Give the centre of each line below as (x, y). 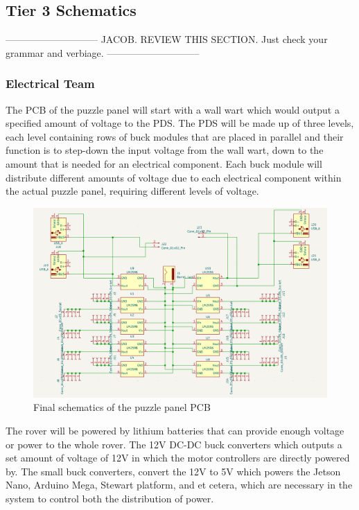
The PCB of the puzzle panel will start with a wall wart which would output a (173, 109)
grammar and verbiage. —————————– (103, 52)
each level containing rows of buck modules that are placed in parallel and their (175, 136)
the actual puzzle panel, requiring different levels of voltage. (132, 191)
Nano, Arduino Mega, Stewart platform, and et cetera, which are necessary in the (179, 485)
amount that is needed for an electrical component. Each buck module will (164, 163)
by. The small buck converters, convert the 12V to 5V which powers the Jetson (173, 471)
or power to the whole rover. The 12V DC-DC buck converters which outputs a (174, 444)
